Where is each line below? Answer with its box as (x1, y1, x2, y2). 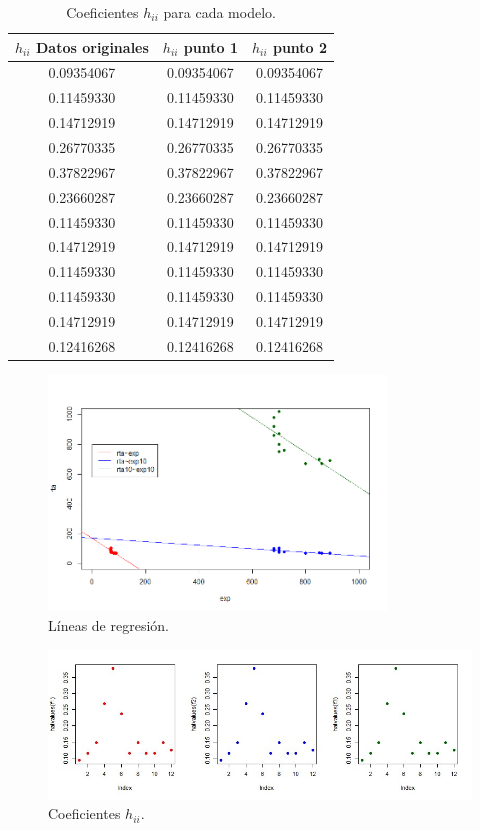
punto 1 (183, 36, 238, 57)
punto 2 (272, 36, 328, 57)
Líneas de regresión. (48, 614, 169, 635)
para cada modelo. (163, 2, 276, 22)
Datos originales (36, 36, 149, 57)
